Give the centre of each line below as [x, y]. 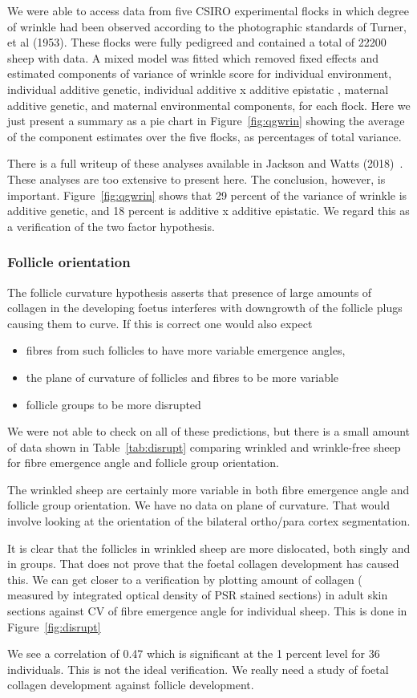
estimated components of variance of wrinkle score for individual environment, [200, 73]
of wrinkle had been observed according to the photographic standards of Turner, [207, 26]
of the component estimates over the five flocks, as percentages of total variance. [204, 136]
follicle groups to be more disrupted [113, 404]
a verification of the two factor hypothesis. [111, 226]
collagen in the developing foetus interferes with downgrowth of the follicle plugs [205, 308]
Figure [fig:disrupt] [54, 626]
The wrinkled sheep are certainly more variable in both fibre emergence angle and [208, 489]
